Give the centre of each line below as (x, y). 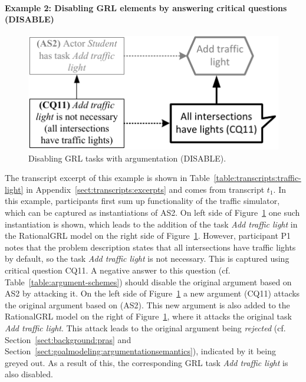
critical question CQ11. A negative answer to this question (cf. (118, 270)
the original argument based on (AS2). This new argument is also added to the (147, 304)
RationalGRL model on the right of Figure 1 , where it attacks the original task (148, 316)
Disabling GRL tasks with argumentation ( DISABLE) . (127, 158)
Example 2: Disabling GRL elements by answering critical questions (146, 7)
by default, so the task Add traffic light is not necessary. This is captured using (147, 258)
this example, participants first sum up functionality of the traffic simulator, (142, 201)
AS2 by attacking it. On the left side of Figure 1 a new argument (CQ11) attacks (152, 293)
